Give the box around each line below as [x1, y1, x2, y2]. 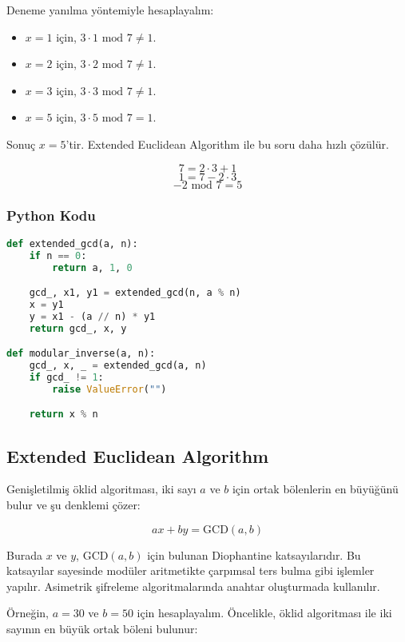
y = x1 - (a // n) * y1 [29, 310, 156, 322]
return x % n [29, 409, 98, 421]
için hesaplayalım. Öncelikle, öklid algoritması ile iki [137, 604, 392, 621]
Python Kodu [6, 205, 96, 225]
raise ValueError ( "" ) [52, 383, 167, 395]
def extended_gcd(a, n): [6, 237, 138, 249]
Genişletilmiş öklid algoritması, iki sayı [6, 481, 197, 497]
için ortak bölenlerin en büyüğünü [232, 481, 399, 497]
